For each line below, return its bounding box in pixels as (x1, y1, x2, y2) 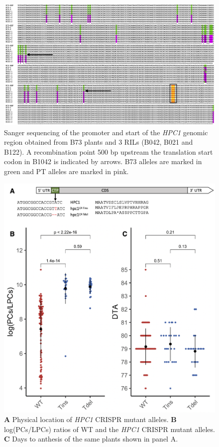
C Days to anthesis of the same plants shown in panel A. (4, 434, 178, 444)
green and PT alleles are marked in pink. (4, 166, 129, 177)
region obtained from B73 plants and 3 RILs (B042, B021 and (4, 137, 193, 147)
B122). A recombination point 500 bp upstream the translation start (4, 146, 213, 157)
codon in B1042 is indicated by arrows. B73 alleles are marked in (4, 156, 202, 167)
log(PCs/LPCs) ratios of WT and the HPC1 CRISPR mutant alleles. (4, 424, 215, 434)
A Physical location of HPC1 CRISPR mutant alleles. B (4, 414, 177, 425)
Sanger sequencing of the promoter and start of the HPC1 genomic (4, 127, 208, 137)
